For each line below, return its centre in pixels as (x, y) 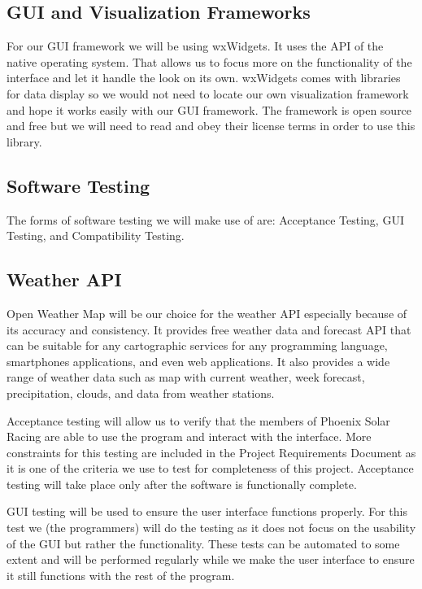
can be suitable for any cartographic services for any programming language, (197, 345)
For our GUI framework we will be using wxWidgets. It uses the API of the (195, 46)
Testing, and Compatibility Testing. (96, 236)
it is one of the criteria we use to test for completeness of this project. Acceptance (210, 468)
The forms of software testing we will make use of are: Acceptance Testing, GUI (205, 219)
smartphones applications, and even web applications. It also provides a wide (198, 361)
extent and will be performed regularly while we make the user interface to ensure (211, 559)
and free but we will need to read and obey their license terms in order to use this (211, 126)
